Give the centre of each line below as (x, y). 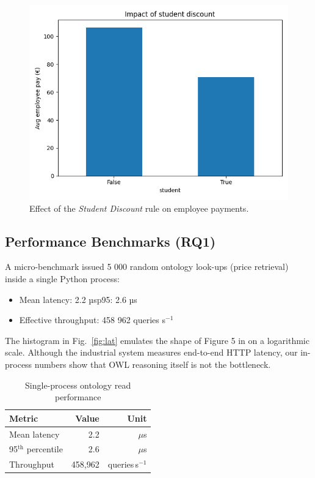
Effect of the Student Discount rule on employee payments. (139, 208)
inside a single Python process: (62, 278)
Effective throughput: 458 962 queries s (92, 320)
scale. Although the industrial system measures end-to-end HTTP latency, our (151, 352)
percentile (45, 449)
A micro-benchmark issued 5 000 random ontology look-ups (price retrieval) (147, 267)
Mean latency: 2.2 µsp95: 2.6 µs (78, 299)
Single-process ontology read (78, 385)
